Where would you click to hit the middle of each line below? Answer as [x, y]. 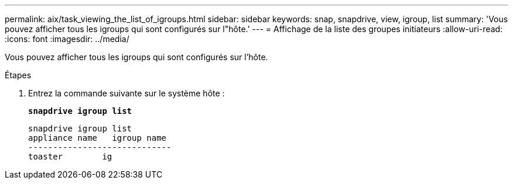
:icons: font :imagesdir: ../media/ [67, 39]
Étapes [18, 75]
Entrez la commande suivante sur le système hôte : [126, 93]
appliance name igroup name [98, 138]
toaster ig [70, 157]
